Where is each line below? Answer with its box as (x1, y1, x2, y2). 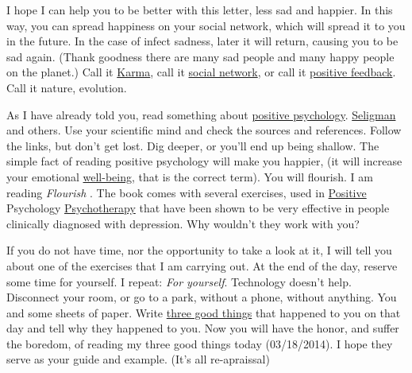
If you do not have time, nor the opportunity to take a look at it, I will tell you (6, 242, 392, 258)
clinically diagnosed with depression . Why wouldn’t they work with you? (6, 215, 360, 231)
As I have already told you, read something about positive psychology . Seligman (6, 106, 396, 122)
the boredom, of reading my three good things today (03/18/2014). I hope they (6, 335, 393, 352)
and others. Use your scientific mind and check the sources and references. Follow (6, 122, 402, 138)
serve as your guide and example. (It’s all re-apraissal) (6, 351, 270, 367)
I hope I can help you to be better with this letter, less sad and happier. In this (6, 2, 393, 17)
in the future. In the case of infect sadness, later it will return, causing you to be (6, 33, 399, 49)
